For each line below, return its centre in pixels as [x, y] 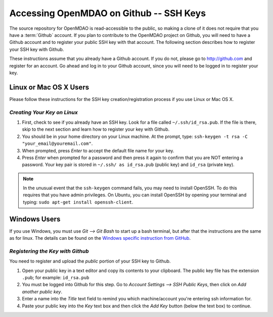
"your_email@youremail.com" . [57, 143]
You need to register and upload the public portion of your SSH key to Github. [90, 261]
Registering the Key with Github [49, 251]
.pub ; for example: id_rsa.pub [56, 278]
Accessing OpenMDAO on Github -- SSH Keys [108, 13]
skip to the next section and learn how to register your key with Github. [96, 129]
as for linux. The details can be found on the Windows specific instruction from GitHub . [100, 238]
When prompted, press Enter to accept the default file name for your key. [98, 150]
